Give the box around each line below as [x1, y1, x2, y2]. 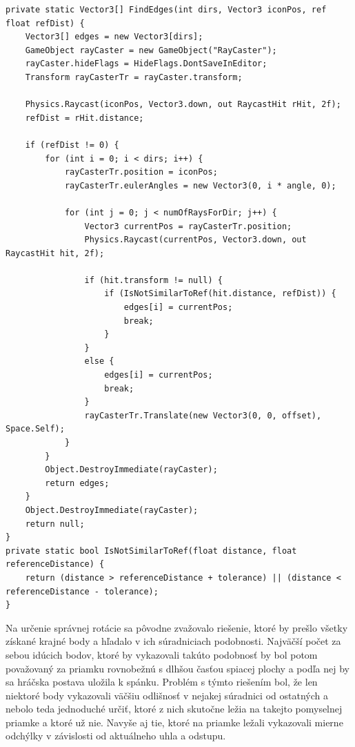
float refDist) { [6, 18, 85, 28]
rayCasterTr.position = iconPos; [64, 167, 218, 177]
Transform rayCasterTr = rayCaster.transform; [25, 72, 243, 82]
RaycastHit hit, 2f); [6, 248, 105, 258]
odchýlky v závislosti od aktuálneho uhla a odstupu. [6, 728, 226, 743]
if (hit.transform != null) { [84, 275, 223, 285]
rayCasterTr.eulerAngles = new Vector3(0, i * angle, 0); [64, 180, 336, 191]
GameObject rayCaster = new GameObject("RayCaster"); [25, 45, 277, 55]
